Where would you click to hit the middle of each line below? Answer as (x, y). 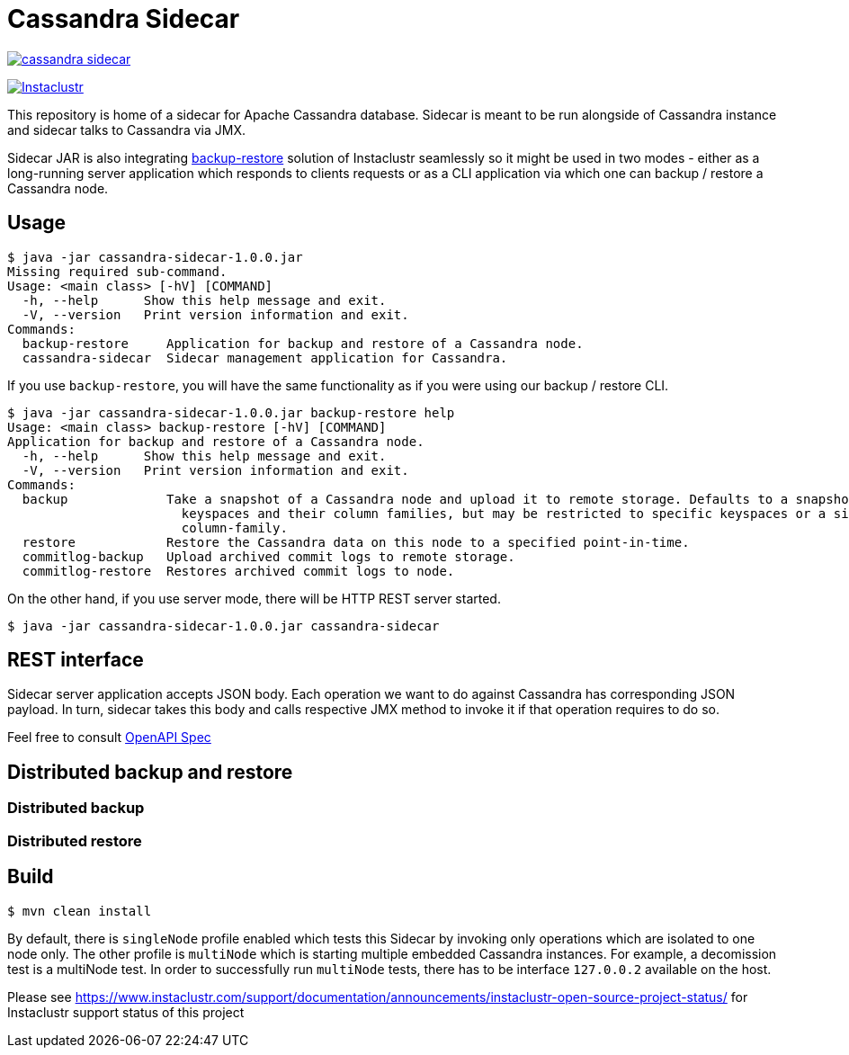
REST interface (76, 660)
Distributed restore (75, 840)
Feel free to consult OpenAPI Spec (109, 738)
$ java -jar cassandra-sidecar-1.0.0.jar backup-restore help (231, 412)
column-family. (234, 527)
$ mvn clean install (80, 911)
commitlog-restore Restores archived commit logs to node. (238, 571)
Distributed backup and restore (150, 772)
